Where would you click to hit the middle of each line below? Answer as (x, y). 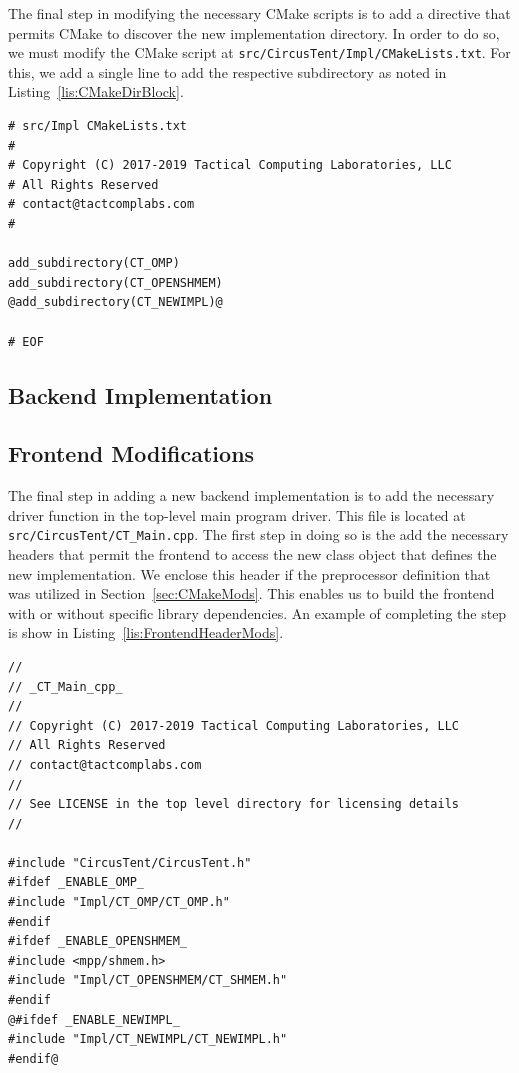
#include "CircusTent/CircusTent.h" (130, 862)
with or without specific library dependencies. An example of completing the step (257, 612)
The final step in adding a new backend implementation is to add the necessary (251, 495)
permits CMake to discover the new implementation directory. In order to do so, (254, 32)
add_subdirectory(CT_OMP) (94, 263)
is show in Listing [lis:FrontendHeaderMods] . (146, 632)
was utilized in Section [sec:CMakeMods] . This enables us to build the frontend (251, 593)
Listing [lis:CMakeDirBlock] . (96, 91)
